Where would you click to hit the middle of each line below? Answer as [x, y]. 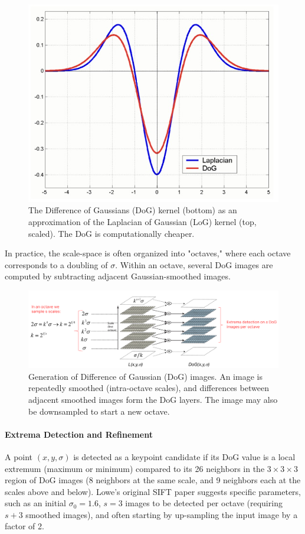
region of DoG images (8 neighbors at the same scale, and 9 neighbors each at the [153, 480]
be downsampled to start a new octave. [99, 411]
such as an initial [35, 503]
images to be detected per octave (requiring [204, 503]
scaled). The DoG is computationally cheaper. [111, 233]
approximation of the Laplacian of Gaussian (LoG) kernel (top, [142, 221]
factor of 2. [24, 526]
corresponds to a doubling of [56, 264]
